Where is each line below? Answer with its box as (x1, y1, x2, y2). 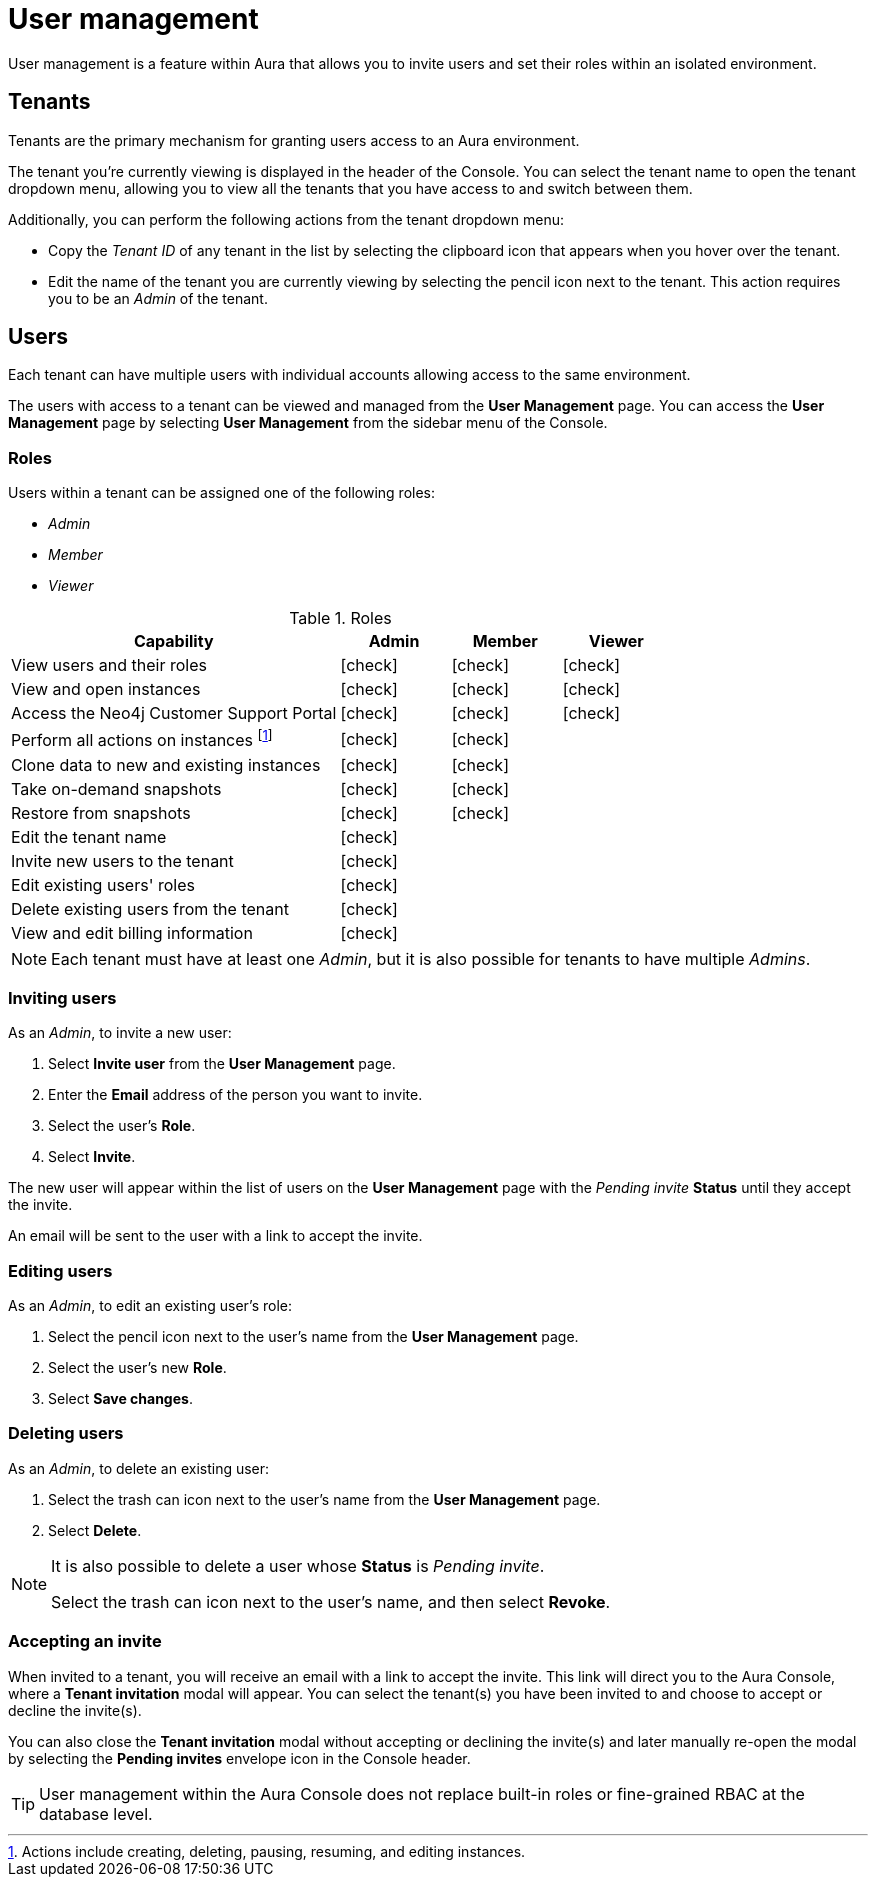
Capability (133, 631, 214, 652)
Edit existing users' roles (11, 874, 195, 895)
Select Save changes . (48, 1390, 193, 1408)
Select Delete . (48, 1521, 142, 1539)
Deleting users (8, 1423, 124, 1444)
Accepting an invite (8, 1631, 162, 1652)
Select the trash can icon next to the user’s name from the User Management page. (48, 1490, 601, 1508)
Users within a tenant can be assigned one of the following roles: (8, 484, 436, 502)
